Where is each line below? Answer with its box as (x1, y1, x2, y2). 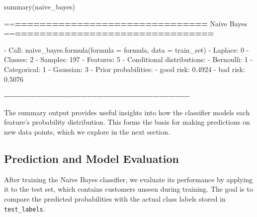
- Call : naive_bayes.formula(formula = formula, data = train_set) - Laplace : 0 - (4, 44, 249, 55)
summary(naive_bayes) (4, 1, 75, 11)
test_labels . (4, 203, 45, 214)
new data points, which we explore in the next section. (4, 126, 170, 137)
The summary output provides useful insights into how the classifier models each (4, 107, 250, 117)
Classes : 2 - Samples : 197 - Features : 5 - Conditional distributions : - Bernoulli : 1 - (4, 54, 253, 65)
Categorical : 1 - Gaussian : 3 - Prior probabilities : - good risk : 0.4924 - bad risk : (4, 64, 245, 74)
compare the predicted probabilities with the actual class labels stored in (4, 193, 226, 204)
